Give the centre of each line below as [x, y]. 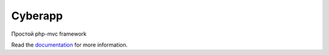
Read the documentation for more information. [69, 45]
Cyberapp [37, 16]
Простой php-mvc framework [49, 34]
